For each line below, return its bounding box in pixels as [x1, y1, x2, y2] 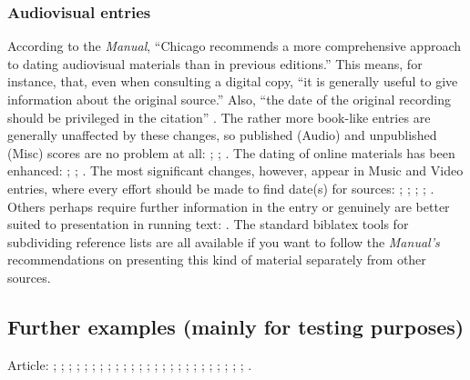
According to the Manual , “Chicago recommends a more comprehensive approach [7, 36, 462, 55]
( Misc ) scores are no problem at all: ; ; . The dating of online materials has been [7, 143, 455, 162]
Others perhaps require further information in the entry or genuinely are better [7, 196, 450, 215]
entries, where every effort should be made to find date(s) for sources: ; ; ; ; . [7, 178, 434, 197]
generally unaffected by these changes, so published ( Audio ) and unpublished [7, 125, 437, 145]
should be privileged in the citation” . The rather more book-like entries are [7, 107, 431, 126]
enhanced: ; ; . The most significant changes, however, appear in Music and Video [7, 161, 464, 180]
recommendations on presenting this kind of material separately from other [7, 250, 426, 269]
